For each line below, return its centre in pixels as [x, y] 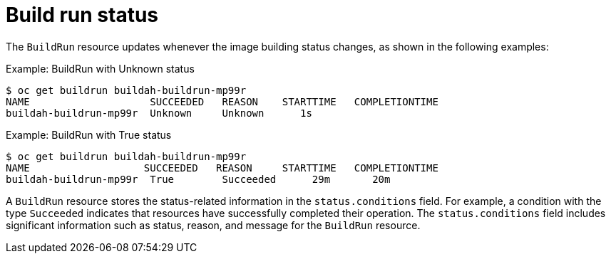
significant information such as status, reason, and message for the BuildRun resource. [213, 225]
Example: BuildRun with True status [89, 134]
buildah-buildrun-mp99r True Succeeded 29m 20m [198, 179]
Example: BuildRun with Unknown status [100, 68]
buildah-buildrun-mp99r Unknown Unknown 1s [159, 113]
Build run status [82, 15]
